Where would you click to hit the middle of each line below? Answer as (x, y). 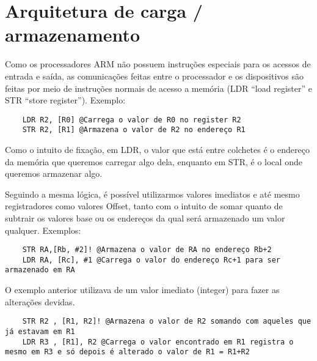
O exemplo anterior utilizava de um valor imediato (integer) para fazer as (142, 290)
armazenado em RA (40, 270)
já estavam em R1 (40, 331)
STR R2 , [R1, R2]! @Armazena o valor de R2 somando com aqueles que (167, 322)
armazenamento (73, 35)
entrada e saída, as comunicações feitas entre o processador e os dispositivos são (154, 76)
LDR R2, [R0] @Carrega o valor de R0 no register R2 (132, 120)
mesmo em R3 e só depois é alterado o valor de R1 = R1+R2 (127, 352)
